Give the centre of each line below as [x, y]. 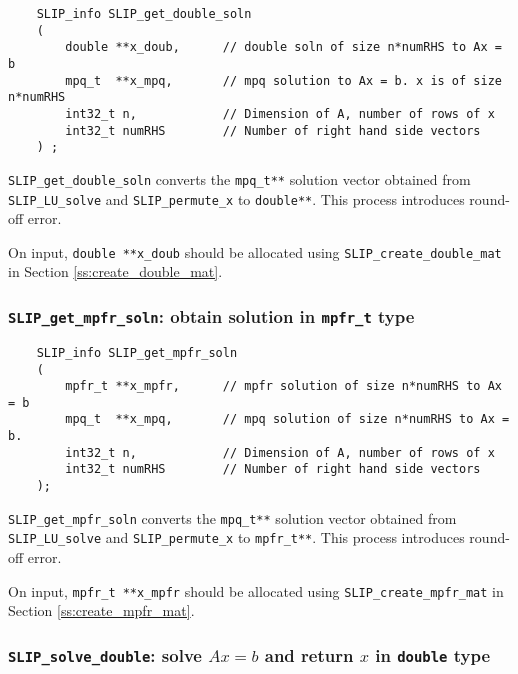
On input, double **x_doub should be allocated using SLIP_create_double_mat [255, 251]
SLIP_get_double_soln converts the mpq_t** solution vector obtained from [239, 178]
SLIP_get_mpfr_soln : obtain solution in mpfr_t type [211, 315]
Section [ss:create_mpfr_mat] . [101, 610]
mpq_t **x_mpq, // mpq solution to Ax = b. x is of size [283, 80]
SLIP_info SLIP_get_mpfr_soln [137, 352]
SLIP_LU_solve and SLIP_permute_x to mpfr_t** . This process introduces [236, 537]
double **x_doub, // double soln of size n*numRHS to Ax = [283, 47]
